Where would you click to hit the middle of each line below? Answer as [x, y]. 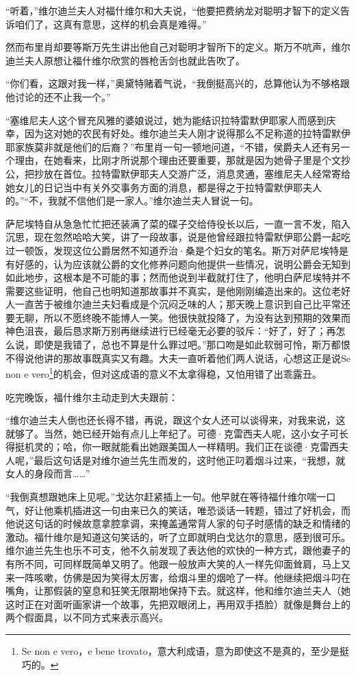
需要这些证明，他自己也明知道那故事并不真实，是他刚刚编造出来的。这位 [168, 290]
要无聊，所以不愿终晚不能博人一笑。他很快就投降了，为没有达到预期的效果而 [178, 317]
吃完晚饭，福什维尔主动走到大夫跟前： [92, 397]
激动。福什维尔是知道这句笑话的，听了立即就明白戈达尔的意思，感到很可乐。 [178, 536]
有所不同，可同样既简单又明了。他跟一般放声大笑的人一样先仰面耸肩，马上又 [178, 564]
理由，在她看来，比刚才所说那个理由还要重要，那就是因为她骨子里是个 [173, 160]
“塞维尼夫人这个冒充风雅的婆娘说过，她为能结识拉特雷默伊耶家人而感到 [166, 120]
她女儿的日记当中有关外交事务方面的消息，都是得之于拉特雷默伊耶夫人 [164, 187]
